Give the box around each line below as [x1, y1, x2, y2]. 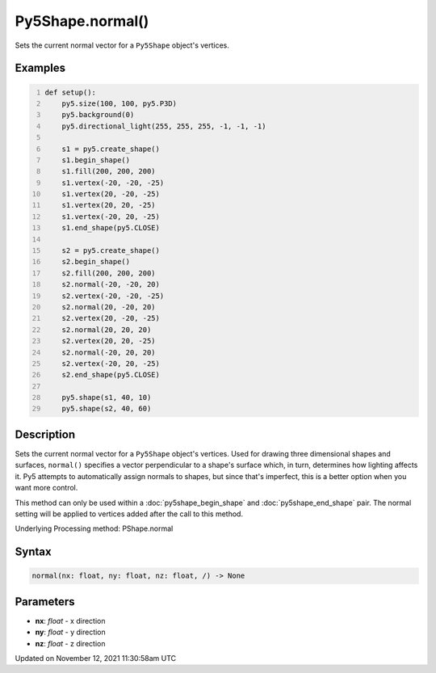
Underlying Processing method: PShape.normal [15, 524, 174, 533]
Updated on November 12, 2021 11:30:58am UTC [15, 654, 177, 662]
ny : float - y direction [35, 627, 107, 637]
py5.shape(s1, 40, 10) [61, 393, 152, 402]
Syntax [15, 545, 52, 559]
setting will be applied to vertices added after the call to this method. [15, 509, 244, 519]
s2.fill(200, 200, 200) [61, 268, 157, 278]
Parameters [15, 595, 75, 608]
